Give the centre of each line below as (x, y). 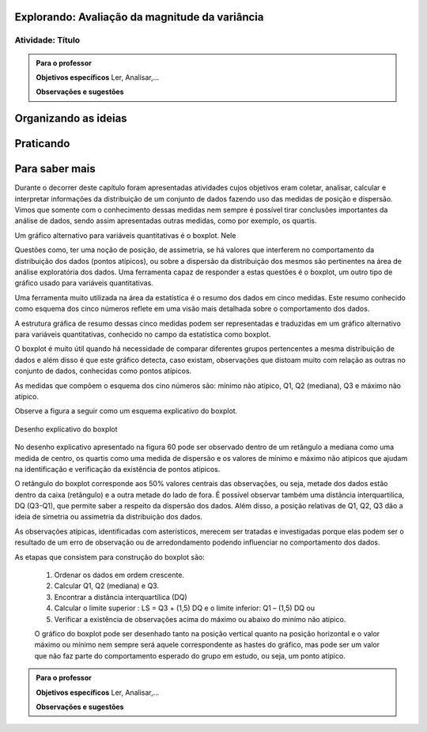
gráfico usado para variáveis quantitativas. (84, 283)
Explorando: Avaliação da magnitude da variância (139, 17)
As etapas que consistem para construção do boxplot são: (110, 557)
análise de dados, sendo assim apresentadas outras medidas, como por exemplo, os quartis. (166, 221)
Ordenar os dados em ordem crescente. (119, 575)
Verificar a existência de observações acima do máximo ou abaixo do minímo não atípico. (200, 619)
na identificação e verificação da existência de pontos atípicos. (117, 469)
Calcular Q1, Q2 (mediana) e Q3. (107, 586)
